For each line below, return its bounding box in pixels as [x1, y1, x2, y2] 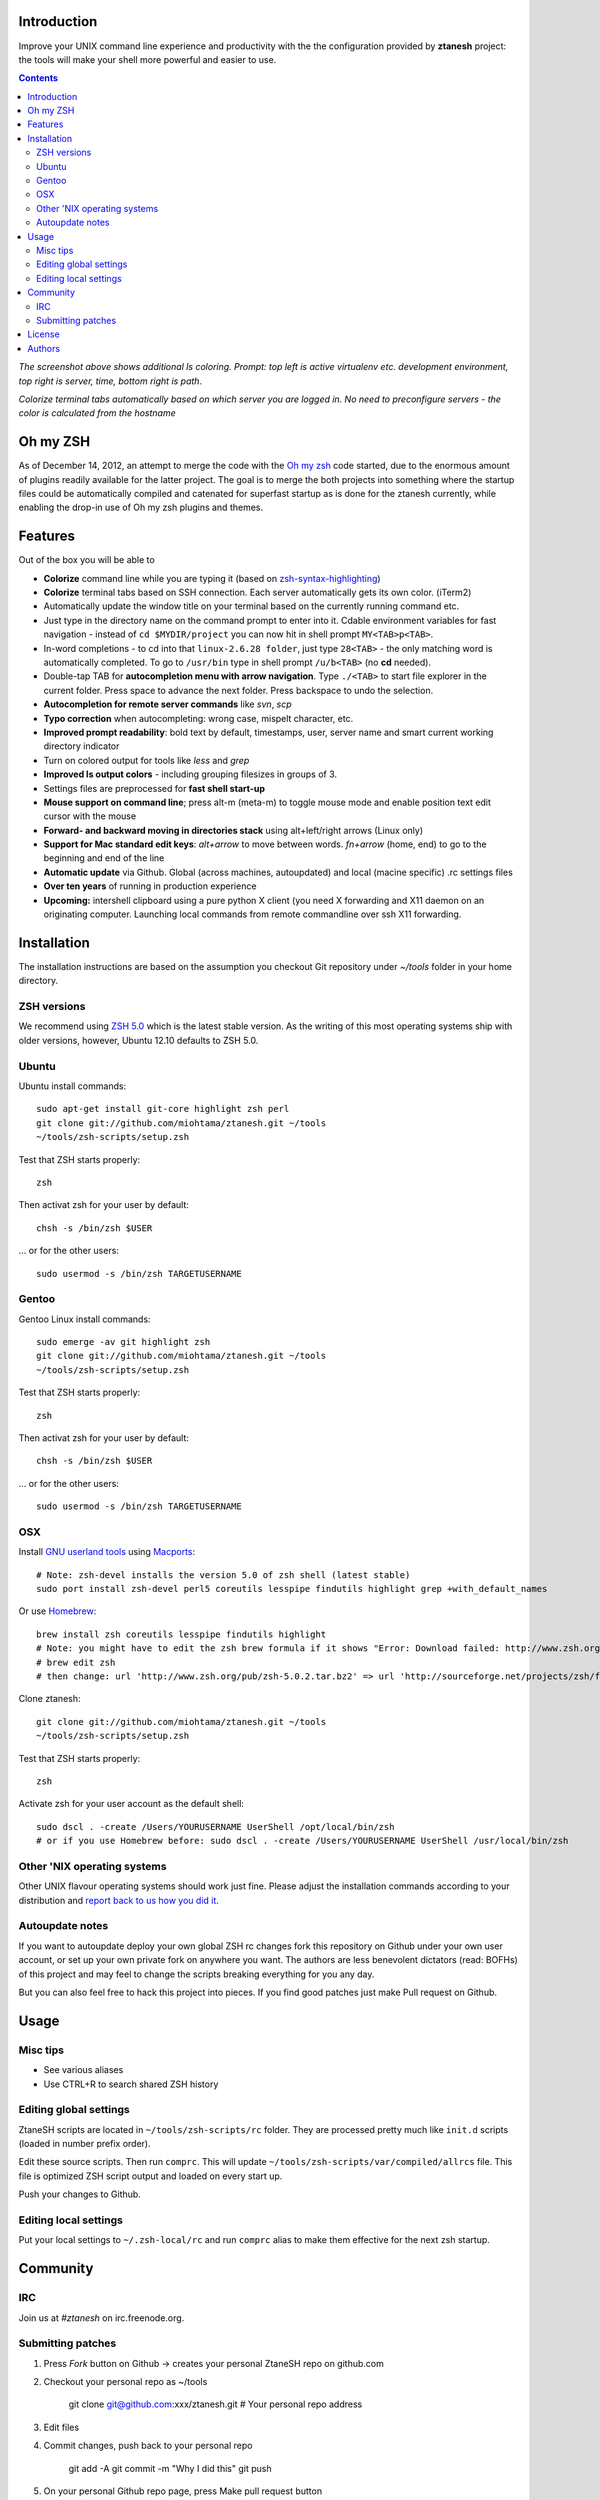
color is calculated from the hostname [18, 407, 177, 419]
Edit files [43, 2421, 80, 2433]
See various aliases [43, 2064, 124, 2076]
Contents [18, 72, 59, 84]
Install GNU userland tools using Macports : [18, 1546, 196, 1558]
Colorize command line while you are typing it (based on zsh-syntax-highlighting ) [43, 572, 381, 584]
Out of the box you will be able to [18, 554, 155, 566]
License [27, 328, 60, 340]
